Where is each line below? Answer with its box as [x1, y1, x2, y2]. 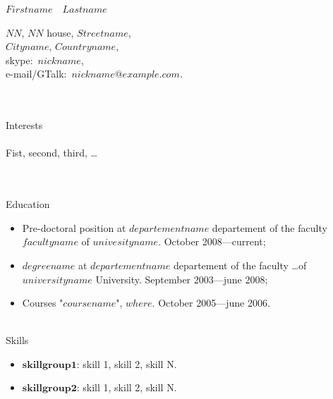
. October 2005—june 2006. [152, 295, 270, 310]
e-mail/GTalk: [6, 66, 67, 81]
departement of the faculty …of [173, 257, 307, 272]
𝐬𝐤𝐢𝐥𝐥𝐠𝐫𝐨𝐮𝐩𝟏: [22, 360, 80, 370]
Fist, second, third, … [6, 145, 97, 160]
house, [47, 25, 74, 39]
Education [6, 197, 50, 211]
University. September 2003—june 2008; [95, 271, 268, 286]
